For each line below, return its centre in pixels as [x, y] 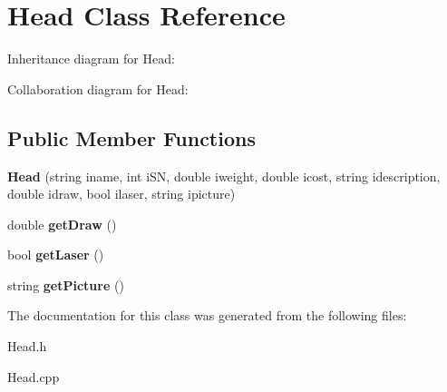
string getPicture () [66, 284]
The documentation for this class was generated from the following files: [207, 315]
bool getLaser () [56, 255]
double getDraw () [62, 224]
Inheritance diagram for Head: [91, 59]
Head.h [27, 346]
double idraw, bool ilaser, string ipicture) [121, 194]
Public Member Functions [131, 137]
